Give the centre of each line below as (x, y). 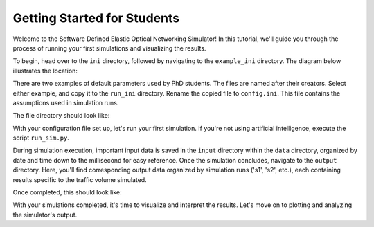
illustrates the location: (45, 71)
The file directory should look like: (61, 116)
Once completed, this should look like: (67, 192)
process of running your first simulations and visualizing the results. (109, 48)
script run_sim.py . (41, 138)
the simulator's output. (45, 215)
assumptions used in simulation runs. (66, 102)
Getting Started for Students (96, 18)
